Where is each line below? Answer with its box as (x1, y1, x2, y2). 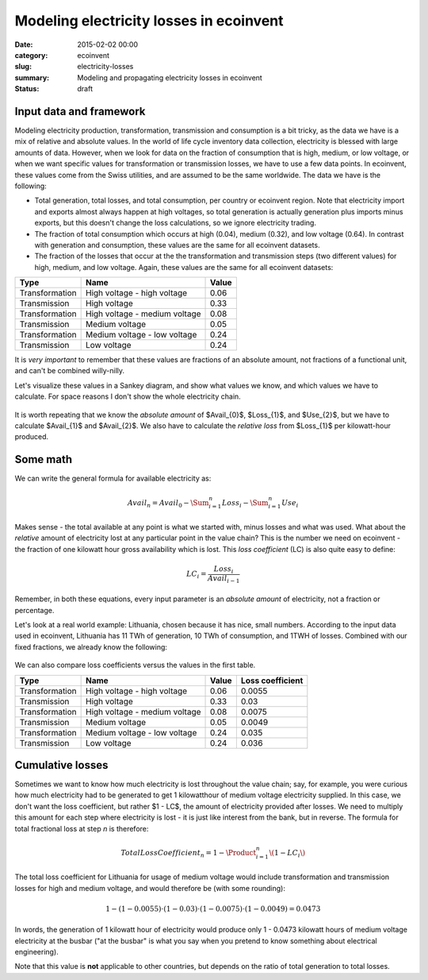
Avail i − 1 (207, 573, 240, 585)
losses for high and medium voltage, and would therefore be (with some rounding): (14, 883, 285, 893)
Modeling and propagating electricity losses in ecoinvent (77, 72, 263, 83)
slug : (14, 62, 32, 71)
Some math (14, 453, 73, 466)
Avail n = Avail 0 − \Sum (127, 498, 209, 509)
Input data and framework (14, 104, 146, 118)
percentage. (14, 605, 55, 615)
